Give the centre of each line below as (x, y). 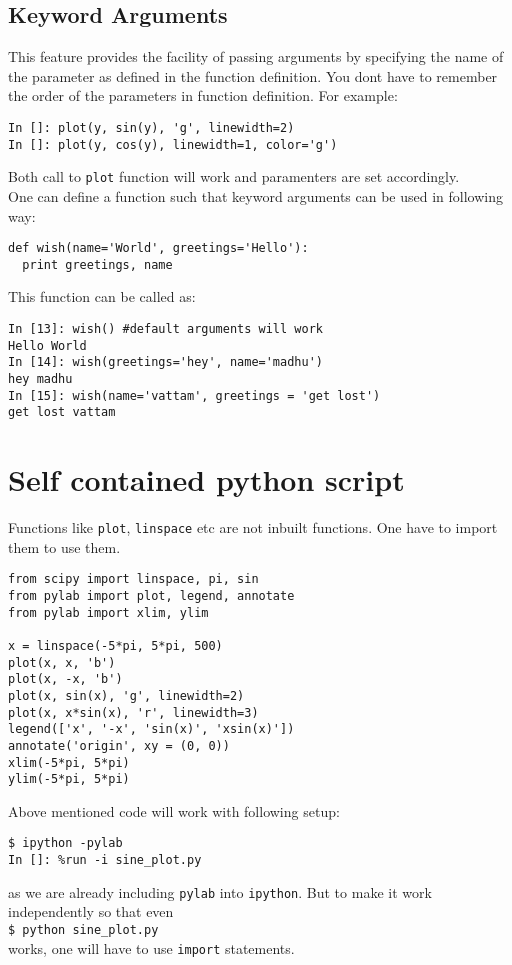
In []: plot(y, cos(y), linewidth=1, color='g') (173, 144)
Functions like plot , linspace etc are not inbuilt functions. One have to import (253, 527)
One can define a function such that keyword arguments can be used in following (255, 195)
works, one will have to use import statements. (151, 947)
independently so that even (91, 911)
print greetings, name (97, 264)
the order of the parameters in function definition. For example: (203, 95)
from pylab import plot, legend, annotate (151, 596)
